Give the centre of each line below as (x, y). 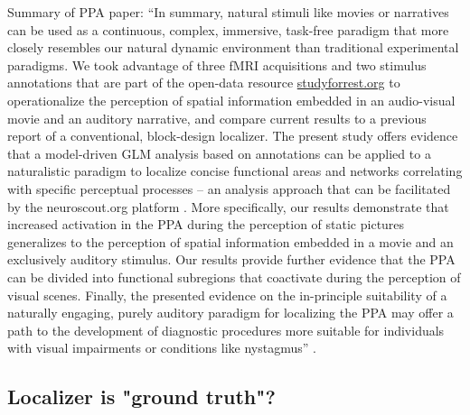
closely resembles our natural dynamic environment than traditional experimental (233, 47)
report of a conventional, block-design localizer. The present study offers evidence (233, 136)
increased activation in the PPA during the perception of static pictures (206, 224)
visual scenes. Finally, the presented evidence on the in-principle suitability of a (227, 295)
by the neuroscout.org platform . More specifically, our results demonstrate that (228, 206)
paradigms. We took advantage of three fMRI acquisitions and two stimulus (217, 65)
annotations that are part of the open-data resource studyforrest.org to (204, 83)
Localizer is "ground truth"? (141, 397)
